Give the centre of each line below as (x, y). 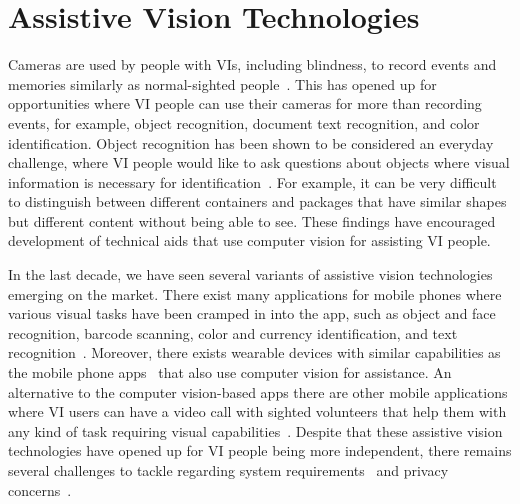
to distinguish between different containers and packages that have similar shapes (257, 201)
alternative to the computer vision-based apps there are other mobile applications (258, 391)
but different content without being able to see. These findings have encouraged (252, 220)
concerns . (40, 489)
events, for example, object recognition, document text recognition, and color (244, 122)
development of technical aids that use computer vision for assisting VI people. (249, 240)
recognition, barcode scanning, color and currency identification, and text (233, 332)
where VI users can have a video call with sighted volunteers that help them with (257, 411)
